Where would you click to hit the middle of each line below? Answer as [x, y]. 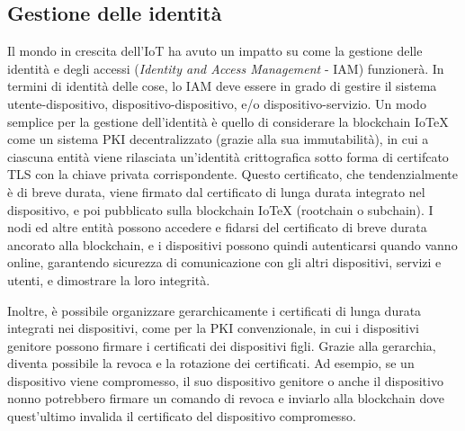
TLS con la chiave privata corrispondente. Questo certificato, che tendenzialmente [232, 174]
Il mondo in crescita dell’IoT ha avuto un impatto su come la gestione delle [215, 51]
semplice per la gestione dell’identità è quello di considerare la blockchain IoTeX [228, 121]
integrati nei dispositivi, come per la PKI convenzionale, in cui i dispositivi [213, 328]
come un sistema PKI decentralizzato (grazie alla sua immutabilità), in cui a [218, 139]
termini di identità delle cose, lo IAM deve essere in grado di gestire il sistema [222, 86]
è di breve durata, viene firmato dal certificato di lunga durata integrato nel [216, 191]
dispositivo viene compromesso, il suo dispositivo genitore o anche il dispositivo [225, 380]
